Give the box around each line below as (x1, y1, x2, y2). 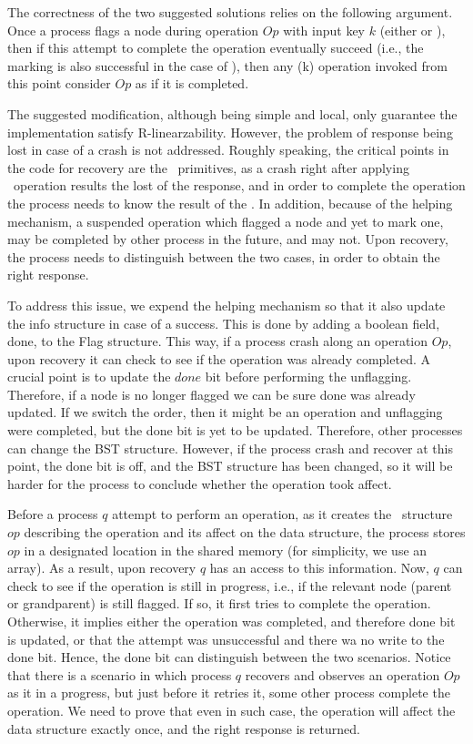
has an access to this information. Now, (209, 558, 429, 577)
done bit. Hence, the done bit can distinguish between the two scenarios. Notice (7, 647, 451, 667)
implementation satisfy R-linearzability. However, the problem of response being (7, 122, 453, 141)
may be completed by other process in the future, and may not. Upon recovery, (7, 229, 448, 249)
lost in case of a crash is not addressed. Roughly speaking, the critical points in (7, 140, 449, 159)
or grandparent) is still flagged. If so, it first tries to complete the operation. (7, 594, 431, 613)
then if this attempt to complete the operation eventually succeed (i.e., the (7, 38, 424, 57)
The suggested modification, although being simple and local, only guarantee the (7, 104, 458, 123)
